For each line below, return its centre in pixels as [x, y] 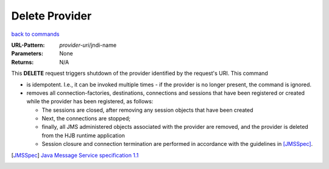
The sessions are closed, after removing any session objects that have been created [147, 110]
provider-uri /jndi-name [88, 45]
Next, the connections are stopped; [86, 119]
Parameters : [27, 53]
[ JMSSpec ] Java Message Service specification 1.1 [75, 155]
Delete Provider [51, 16]
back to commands [35, 34]
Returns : [23, 62]
